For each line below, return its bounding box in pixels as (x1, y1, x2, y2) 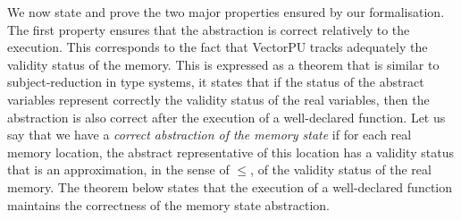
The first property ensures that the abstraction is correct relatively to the (7, 20, 410, 38)
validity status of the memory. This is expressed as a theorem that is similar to (7, 55, 440, 73)
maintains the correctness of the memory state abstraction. (7, 195, 331, 214)
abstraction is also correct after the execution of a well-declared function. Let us (7, 107, 446, 126)
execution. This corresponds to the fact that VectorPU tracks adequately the (7, 38, 428, 56)
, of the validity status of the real (250, 160, 432, 179)
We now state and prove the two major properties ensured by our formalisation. (7, 3, 445, 21)
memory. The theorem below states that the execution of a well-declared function (7, 177, 453, 196)
